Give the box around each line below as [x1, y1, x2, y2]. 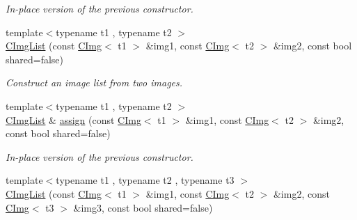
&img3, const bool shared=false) [73, 200, 213, 214]
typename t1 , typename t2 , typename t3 [56, 173, 235, 187]
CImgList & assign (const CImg [6, 112, 141, 127]
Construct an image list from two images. [6, 75, 183, 90]
